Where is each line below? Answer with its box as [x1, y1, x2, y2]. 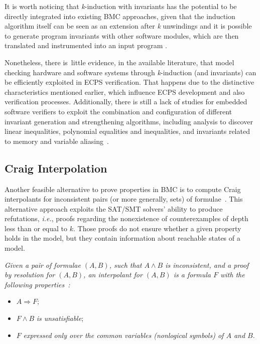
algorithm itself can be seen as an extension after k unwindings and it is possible [5, 21, 252, 31]
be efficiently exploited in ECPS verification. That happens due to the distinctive [5, 77, 254, 87]
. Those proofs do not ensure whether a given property [73, 223, 241, 233]
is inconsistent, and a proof [165, 259, 249, 270]
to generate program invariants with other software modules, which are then [5, 30, 239, 41]
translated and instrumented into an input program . [5, 40, 167, 51]
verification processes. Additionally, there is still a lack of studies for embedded [5, 96, 247, 107]
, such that [109, 259, 142, 270]
